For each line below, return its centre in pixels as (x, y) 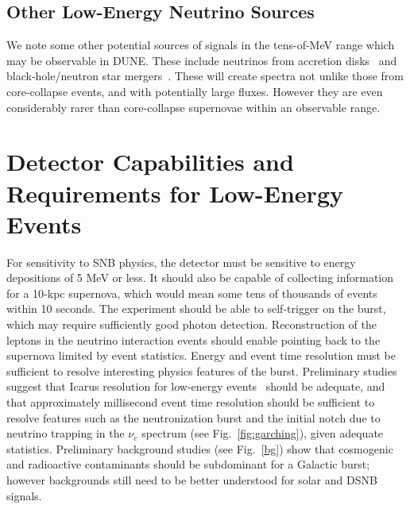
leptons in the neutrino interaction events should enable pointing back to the (193, 339)
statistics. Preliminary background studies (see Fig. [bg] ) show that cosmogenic (200, 448)
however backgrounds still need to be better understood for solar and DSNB (192, 479)
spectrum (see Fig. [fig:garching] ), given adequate (263, 433)
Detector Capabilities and (150, 162)
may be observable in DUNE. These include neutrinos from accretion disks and (202, 60)
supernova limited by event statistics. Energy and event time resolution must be (201, 355)
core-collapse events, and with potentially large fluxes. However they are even (195, 91)
